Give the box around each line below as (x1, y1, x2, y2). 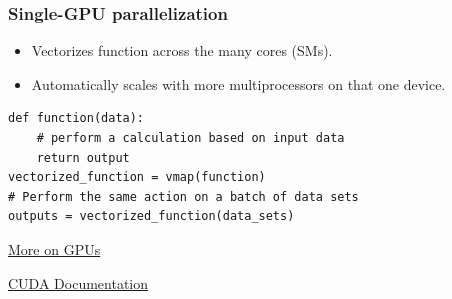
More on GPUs (8, 238, 101, 259)
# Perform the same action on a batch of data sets (8, 189, 359, 204)
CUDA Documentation (8, 272, 148, 293)
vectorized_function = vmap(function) (8, 170, 266, 185)
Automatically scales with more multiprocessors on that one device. (31, 73, 446, 94)
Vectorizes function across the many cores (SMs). (31, 40, 333, 61)
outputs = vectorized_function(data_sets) (8, 209, 295, 224)
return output (36, 150, 130, 165)
